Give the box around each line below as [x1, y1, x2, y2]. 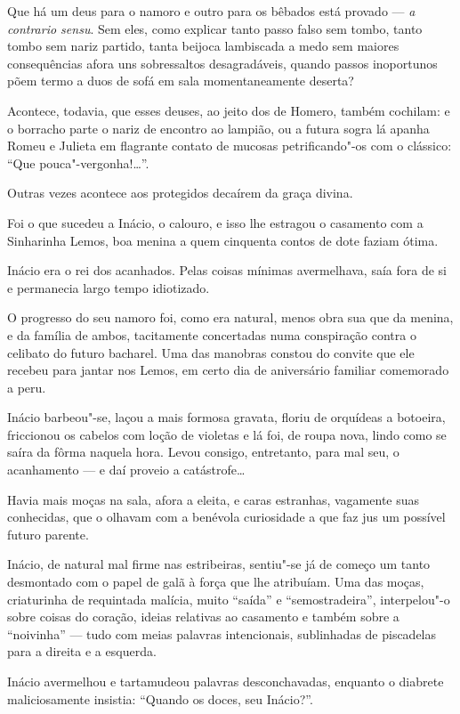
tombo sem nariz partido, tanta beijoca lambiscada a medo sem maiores [7, 37, 399, 55]
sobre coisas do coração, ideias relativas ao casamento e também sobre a [7, 607, 399, 626]
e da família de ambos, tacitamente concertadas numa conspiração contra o [7, 325, 416, 344]
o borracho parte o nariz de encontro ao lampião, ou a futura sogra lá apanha [7, 118, 430, 137]
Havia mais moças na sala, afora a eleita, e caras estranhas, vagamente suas [7, 490, 420, 508]
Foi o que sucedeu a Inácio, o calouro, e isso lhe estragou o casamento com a [7, 213, 424, 231]
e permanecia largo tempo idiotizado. [7, 278, 210, 296]
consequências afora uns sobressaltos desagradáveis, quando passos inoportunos [7, 53, 438, 72]
